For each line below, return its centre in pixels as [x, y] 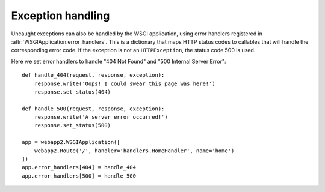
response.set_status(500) [73, 125]
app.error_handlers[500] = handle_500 [79, 176]
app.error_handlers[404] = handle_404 [79, 167]
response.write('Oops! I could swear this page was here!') [125, 83]
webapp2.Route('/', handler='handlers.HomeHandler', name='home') [134, 151]
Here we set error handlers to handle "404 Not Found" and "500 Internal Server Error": [119, 61]
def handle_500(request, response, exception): [93, 109]
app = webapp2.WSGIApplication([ [71, 142]
